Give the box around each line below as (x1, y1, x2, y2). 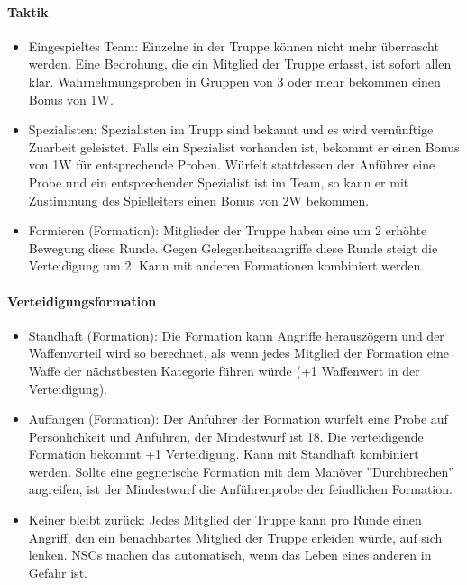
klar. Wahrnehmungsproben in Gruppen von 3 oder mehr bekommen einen (28, 71, 441, 90)
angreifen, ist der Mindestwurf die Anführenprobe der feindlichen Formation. (28, 480, 453, 498)
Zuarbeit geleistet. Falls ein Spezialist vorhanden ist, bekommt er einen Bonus (28, 137, 460, 156)
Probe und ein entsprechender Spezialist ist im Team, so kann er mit (28, 172, 409, 191)
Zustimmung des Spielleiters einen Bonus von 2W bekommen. (28, 190, 370, 209)
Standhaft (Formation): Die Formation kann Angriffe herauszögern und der (28, 325, 444, 344)
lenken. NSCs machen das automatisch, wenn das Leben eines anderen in (28, 545, 432, 564)
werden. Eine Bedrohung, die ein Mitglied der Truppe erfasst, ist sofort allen (28, 54, 452, 73)
